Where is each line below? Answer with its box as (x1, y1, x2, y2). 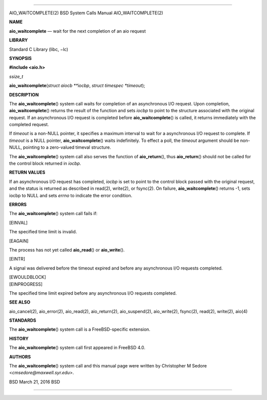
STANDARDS (9, 317, 37, 323)
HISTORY (9, 335, 29, 341)
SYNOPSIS (9, 55, 32, 61)
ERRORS (9, 201, 27, 207)
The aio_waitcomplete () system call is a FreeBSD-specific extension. (9, 326, 151, 332)
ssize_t (9, 73, 23, 79)
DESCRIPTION (9, 91, 39, 97)
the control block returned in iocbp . (9, 161, 82, 167)
